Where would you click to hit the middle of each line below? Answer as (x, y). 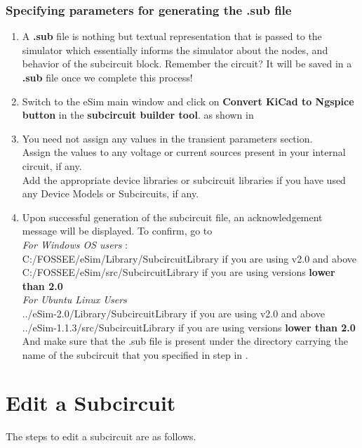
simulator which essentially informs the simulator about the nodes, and (175, 50)
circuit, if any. (52, 165)
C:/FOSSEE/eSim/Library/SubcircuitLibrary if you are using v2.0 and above (189, 258)
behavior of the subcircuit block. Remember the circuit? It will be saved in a (187, 64)
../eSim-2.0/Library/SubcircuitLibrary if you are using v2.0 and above (174, 313)
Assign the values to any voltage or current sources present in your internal (184, 152)
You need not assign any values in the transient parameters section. (167, 138)
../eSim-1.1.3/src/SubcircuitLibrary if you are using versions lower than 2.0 (189, 327)
